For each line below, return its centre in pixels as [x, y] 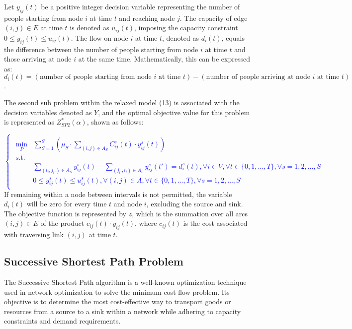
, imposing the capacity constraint [186, 28]
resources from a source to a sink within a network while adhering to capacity [123, 311]
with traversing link [34, 234]
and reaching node [147, 18]
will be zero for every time [67, 204]
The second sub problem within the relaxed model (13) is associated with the [122, 102]
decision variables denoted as [48, 112]
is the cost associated [215, 223]
